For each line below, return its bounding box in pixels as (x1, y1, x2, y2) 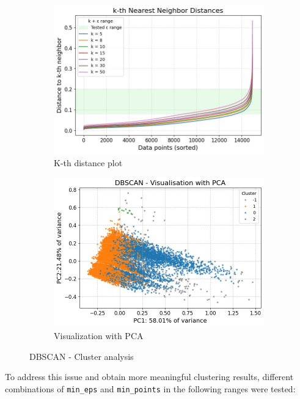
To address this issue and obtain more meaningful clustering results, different (5, 370, 294, 383)
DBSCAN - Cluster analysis (29, 350, 134, 362)
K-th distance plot (54, 156, 123, 169)
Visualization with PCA (54, 329, 144, 342)
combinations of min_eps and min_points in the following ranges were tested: (5, 382, 296, 395)
